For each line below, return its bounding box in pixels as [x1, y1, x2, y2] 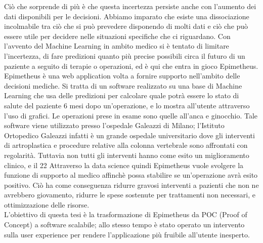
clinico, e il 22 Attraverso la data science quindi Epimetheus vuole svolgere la [4, 159, 244, 170]
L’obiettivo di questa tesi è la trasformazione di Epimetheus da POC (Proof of [4, 209, 247, 220]
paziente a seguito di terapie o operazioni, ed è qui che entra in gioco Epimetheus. [4, 60, 258, 71]
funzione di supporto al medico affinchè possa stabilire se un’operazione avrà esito [4, 170, 258, 180]
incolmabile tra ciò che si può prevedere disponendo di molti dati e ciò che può [4, 21, 248, 31]
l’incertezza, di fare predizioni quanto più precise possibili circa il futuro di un [4, 50, 245, 61]
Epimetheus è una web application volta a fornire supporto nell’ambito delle [4, 70, 240, 81]
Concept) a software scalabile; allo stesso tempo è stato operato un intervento [4, 219, 245, 230]
